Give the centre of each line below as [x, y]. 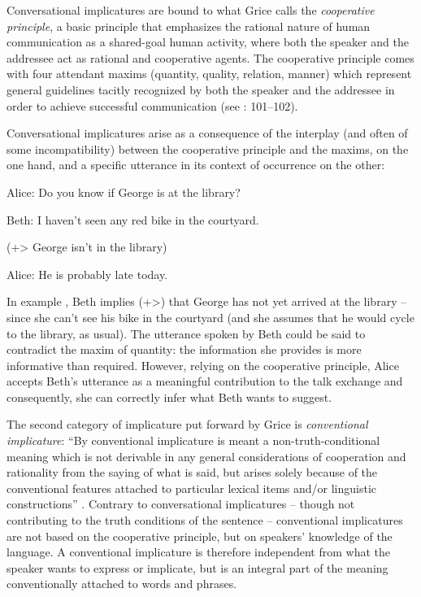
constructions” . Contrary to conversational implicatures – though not [181, 504]
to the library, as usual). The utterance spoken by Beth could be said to [186, 333]
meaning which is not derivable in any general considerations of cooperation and [206, 456]
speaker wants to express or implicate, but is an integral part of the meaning [197, 567]
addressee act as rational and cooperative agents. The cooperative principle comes [210, 57]
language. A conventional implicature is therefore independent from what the [198, 552]
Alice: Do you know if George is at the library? [124, 192]
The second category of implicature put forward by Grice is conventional [187, 424]
